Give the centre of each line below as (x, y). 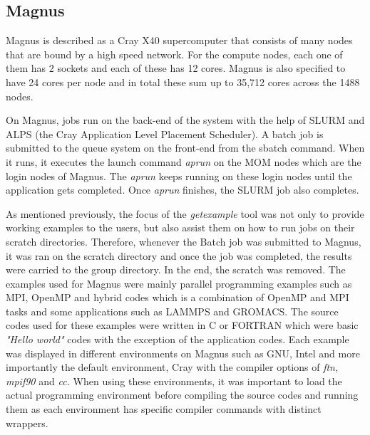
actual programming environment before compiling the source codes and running (182, 395)
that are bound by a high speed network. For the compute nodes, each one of (174, 54)
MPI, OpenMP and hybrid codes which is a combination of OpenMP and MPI (178, 297)
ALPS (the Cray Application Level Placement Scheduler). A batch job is (165, 133)
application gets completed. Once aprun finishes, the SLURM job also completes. (183, 190)
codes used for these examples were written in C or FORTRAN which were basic (182, 325)
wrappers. (27, 423)
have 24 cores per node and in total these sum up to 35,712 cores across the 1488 (183, 82)
